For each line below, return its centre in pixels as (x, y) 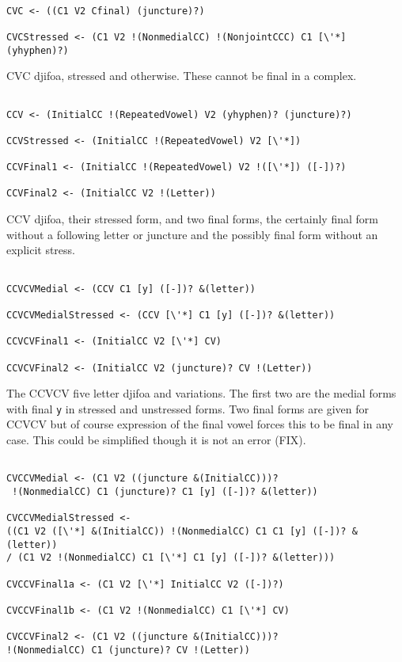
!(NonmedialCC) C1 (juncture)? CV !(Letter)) (128, 650)
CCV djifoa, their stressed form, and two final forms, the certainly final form (192, 219)
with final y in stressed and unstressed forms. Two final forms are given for (188, 408)
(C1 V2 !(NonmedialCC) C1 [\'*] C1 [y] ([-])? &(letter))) (176, 558)
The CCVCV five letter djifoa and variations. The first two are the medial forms (201, 393)
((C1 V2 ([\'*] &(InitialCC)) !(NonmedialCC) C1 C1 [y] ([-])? (176, 531)
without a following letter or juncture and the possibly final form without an (192, 234)
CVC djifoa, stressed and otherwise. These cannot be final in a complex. (182, 76)
